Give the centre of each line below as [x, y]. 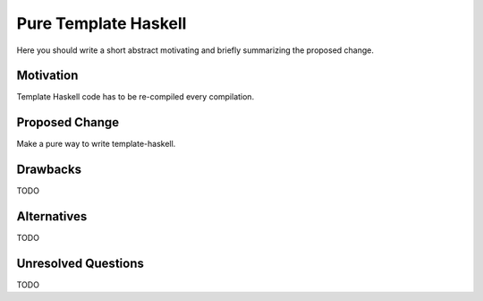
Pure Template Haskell [102, 23]
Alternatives [52, 216]
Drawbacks [49, 170]
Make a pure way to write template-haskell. [96, 144]
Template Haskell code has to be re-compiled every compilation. [136, 97]
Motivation [47, 76]
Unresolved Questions [80, 263]
